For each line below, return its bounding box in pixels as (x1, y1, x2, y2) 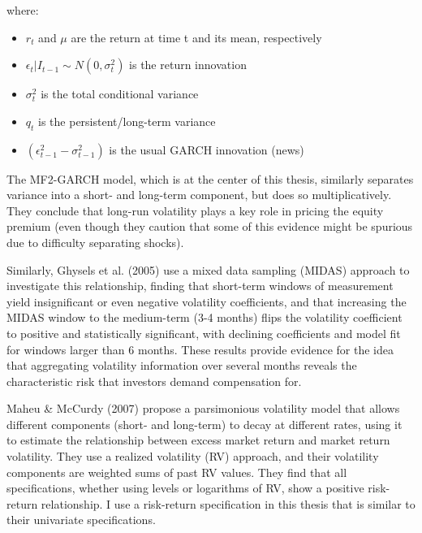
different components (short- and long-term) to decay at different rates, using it (6, 415, 403, 432)
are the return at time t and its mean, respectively (71, 28, 322, 45)
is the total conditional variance (41, 85, 199, 102)
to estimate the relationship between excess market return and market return (6, 431, 390, 448)
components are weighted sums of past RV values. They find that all (6, 463, 347, 480)
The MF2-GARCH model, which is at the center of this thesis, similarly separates (6, 170, 414, 187)
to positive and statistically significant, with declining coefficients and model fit (6, 324, 401, 341)
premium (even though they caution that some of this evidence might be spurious (6, 218, 413, 235)
